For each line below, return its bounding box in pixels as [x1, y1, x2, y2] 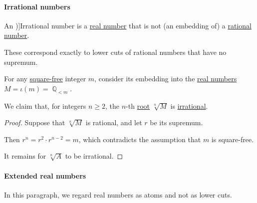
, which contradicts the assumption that [78, 134, 201, 144]
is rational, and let [85, 117, 142, 128]
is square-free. [211, 134, 254, 144]
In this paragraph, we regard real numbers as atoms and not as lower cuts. [4, 189, 232, 200]
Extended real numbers [4, 170, 86, 181]
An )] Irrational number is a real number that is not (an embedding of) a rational [4, 20, 252, 30]
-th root [126, 100, 150, 111]
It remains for [4, 151, 46, 161]
